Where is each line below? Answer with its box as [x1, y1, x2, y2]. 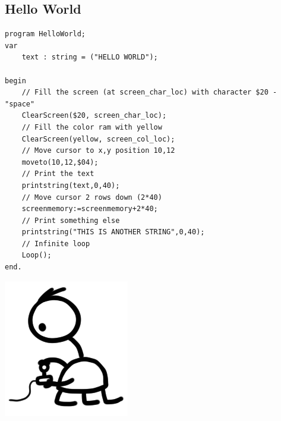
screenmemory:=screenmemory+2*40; [21, 205, 158, 213]
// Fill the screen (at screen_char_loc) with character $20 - [21, 88, 277, 97]
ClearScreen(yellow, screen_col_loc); [21, 134, 175, 143]
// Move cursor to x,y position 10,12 [21, 146, 175, 155]
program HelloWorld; [5, 30, 86, 39]
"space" [5, 99, 35, 108]
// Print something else [21, 216, 120, 225]
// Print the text [21, 169, 94, 178]
